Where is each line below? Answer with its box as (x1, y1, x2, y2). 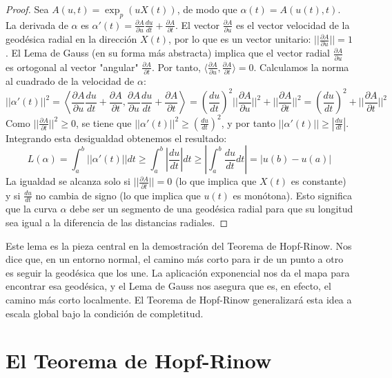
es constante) (291, 174, 346, 188)
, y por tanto (221, 115, 275, 130)
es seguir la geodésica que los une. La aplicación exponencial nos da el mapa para (6, 265, 350, 279)
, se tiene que (75, 115, 132, 130)
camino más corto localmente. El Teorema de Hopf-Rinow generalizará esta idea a (6, 292, 352, 306)
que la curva (6, 201, 57, 216)
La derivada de (6, 17, 68, 32)
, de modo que (177, 2, 237, 16)
